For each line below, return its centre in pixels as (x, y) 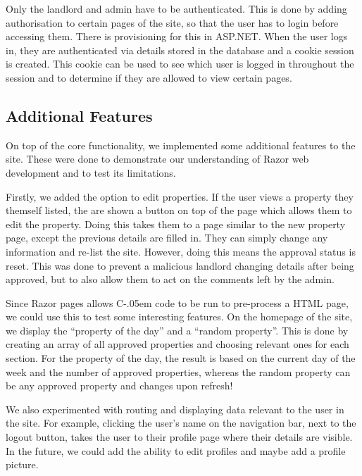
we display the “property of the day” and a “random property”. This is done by (177, 330)
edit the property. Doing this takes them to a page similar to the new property (176, 224)
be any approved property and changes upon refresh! (119, 386)
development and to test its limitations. (91, 172)
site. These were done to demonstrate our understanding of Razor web (157, 159)
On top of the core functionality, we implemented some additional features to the (181, 145)
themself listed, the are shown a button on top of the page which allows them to (179, 210)
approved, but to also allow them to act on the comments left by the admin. (170, 279)
